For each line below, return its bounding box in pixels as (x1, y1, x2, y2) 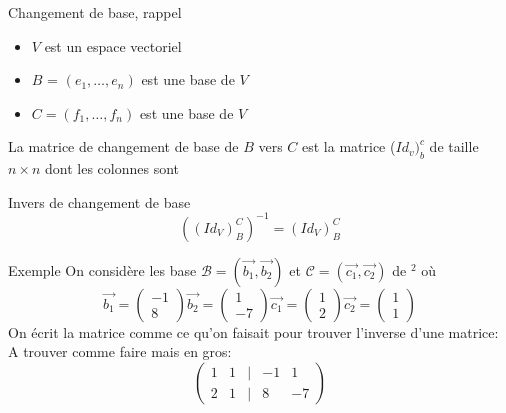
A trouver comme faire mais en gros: (8, 341, 232, 362)
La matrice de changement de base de (8, 136, 239, 157)
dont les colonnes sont (45, 158, 180, 179)
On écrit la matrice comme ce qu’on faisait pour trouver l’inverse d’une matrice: (8, 321, 499, 342)
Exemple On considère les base (8, 259, 197, 280)
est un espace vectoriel (44, 35, 182, 56)
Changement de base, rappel (8, 2, 182, 22)
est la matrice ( (302, 136, 396, 157)
